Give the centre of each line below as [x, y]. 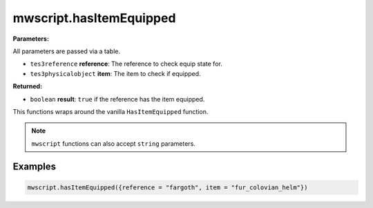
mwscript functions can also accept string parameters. [114, 143]
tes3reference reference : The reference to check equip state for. [126, 64]
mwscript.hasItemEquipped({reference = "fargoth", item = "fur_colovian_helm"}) [168, 187]
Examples [35, 167]
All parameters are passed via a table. [67, 51]
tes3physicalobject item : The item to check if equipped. [115, 73]
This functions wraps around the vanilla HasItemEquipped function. [111, 111]
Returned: [28, 86]
